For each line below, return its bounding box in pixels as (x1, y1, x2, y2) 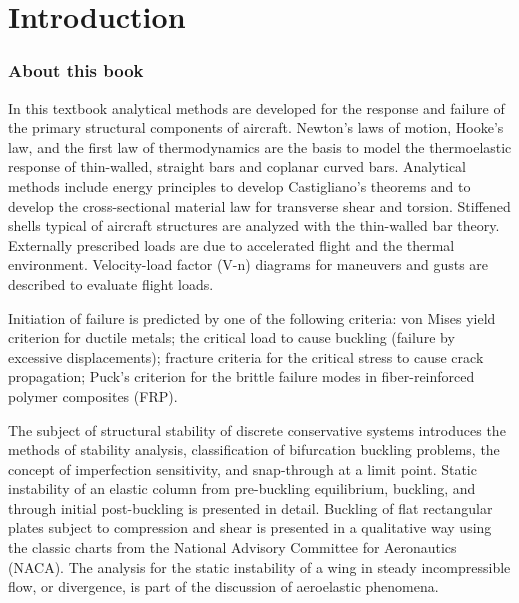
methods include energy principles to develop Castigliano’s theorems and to (8, 175, 471, 196)
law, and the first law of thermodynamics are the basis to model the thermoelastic (8, 136, 512, 157)
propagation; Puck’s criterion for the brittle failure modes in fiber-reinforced (8, 366, 475, 387)
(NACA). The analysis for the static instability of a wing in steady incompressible (8, 556, 511, 577)
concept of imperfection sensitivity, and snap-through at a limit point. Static (8, 458, 477, 479)
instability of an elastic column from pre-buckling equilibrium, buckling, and (8, 478, 476, 499)
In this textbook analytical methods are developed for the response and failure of (8, 97, 505, 118)
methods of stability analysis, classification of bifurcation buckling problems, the (8, 439, 500, 460)
